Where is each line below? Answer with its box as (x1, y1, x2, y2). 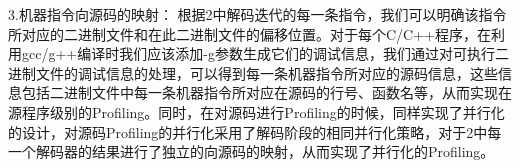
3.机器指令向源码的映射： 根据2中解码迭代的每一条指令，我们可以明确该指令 (8, 4, 507, 24)
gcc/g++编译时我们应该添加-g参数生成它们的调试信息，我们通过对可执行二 (21, 43, 509, 64)
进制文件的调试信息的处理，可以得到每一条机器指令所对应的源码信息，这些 (8, 62, 498, 83)
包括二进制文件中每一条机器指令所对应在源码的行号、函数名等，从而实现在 (21, 82, 512, 103)
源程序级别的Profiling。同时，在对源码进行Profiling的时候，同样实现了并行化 (8, 101, 505, 122)
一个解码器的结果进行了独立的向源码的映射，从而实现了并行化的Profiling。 (8, 141, 495, 162)
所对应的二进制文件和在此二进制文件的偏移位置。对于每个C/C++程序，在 (8, 23, 491, 44)
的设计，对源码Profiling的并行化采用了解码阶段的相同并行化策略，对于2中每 (8, 121, 502, 142)
